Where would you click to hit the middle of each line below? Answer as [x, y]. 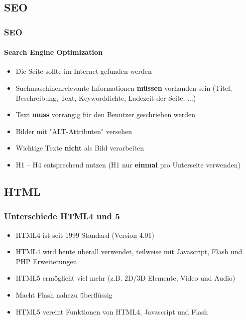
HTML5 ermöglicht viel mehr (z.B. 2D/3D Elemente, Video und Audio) [125, 278]
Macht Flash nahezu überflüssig [64, 294]
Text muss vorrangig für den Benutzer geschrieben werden [106, 114]
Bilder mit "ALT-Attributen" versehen [74, 131]
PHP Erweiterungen [46, 261]
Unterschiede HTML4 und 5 [62, 216]
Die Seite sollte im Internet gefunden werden [84, 71]
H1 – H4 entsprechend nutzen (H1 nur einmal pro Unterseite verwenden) [128, 164]
